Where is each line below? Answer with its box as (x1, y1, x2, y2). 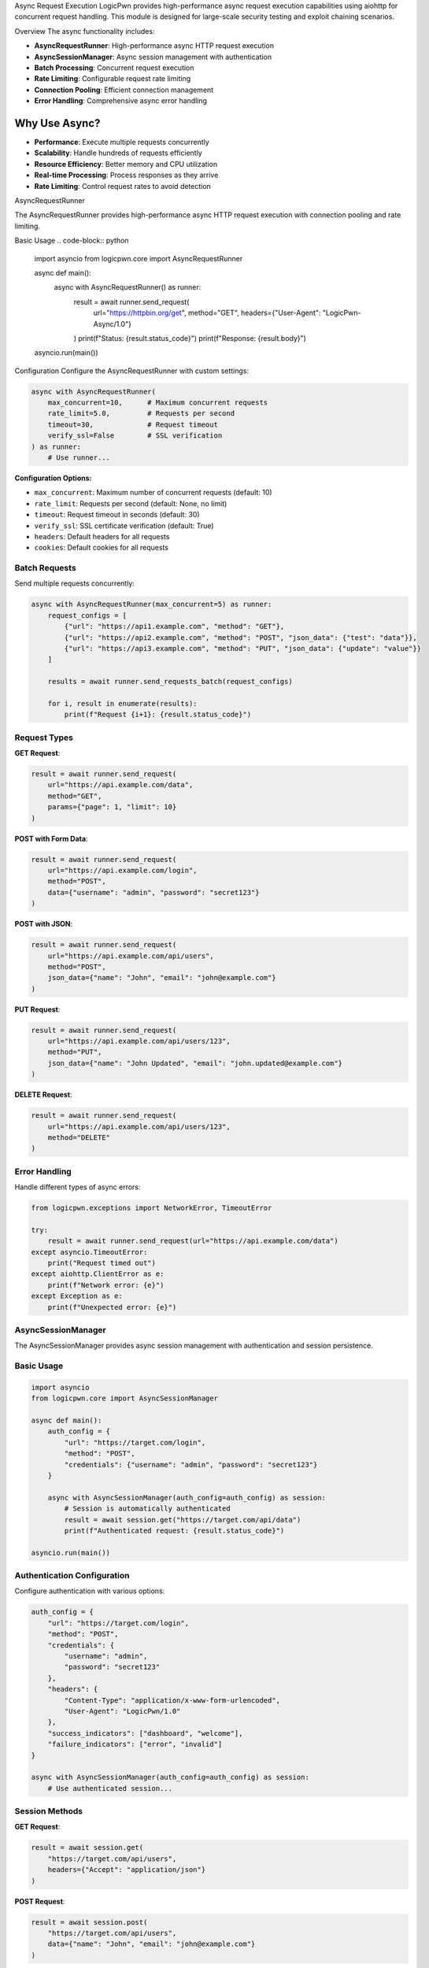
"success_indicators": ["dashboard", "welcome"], (47, 1729, 243, 1737)
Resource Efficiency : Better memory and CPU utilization (34, 159, 218, 168)
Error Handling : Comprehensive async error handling (34, 96, 208, 105)
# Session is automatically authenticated (64, 1504, 231, 1513)
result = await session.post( (31, 1918, 148, 1926)
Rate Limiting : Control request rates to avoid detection (34, 181, 212, 191)
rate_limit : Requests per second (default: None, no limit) (34, 498, 227, 508)
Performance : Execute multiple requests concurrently (34, 138, 210, 147)
